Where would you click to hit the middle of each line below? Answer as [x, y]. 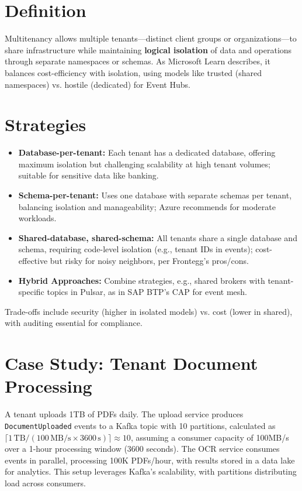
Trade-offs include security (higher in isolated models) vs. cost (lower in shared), [149, 311]
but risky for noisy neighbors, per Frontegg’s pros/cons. [149, 260]
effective [33, 260]
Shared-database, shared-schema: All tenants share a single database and [158, 237]
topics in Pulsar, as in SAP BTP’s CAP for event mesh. [147, 292]
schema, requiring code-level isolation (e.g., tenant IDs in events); [136, 249]
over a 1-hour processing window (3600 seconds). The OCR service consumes [142, 449]
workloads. [37, 218]
